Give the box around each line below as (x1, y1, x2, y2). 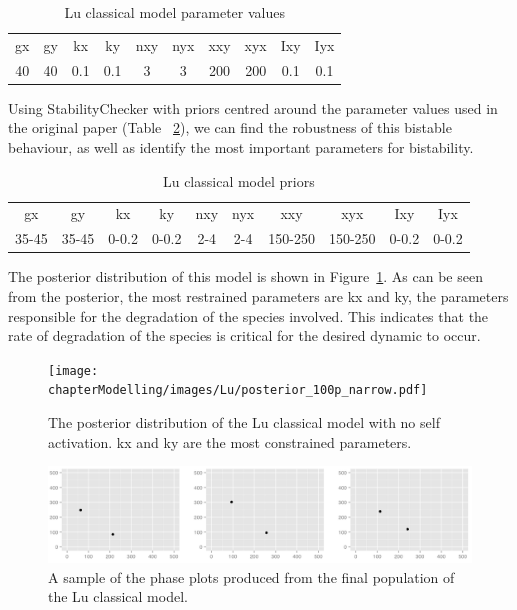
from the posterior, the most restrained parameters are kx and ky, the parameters (8, 285, 509, 306)
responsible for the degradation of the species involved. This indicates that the (8, 305, 489, 326)
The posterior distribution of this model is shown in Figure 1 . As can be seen (8, 266, 483, 287)
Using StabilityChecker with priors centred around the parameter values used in (8, 97, 498, 118)
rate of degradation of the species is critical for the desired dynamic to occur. (8, 325, 481, 346)
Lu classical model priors (162, 170, 315, 191)
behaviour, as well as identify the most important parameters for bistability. (8, 136, 474, 157)
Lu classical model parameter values (64, 2, 286, 22)
